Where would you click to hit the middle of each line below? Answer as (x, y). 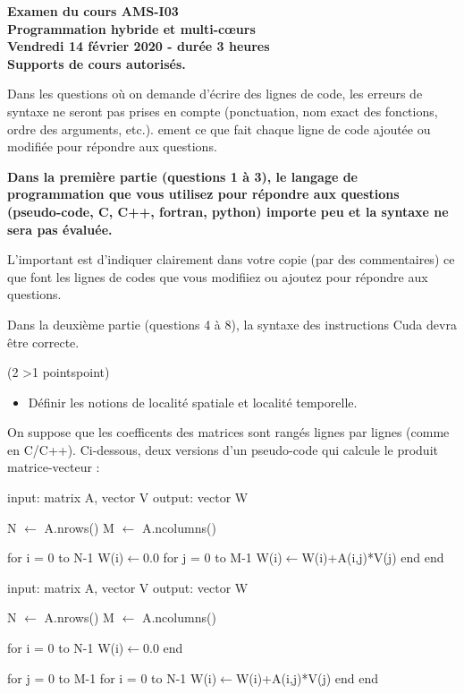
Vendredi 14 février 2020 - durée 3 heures (139, 46)
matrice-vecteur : (54, 467)
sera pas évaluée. (60, 229)
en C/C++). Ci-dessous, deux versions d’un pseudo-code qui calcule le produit (223, 449)
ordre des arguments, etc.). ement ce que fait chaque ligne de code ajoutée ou (219, 129)
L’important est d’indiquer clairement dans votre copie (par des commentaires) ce (231, 259)
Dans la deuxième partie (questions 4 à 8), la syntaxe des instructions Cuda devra (232, 324)
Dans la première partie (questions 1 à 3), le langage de (182, 176)
